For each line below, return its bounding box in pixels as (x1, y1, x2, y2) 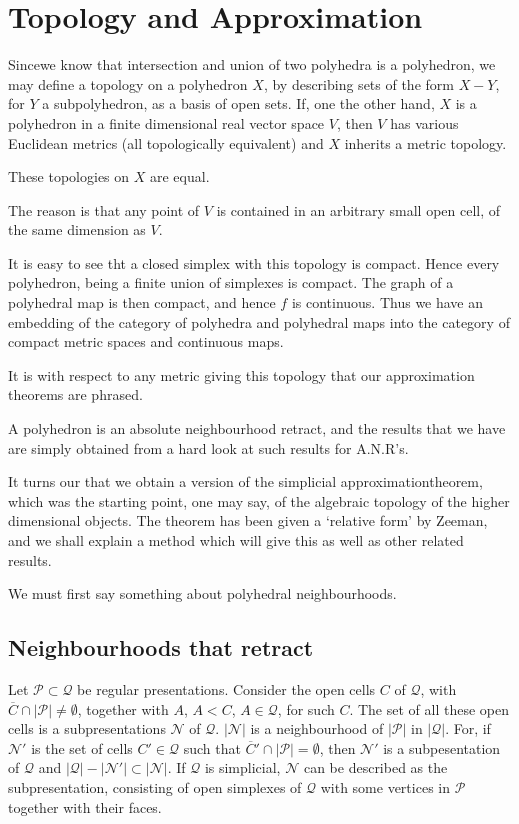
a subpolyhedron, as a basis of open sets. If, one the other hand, (42, 93, 435, 114)
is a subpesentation (383, 737, 501, 758)
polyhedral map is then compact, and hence (8, 292, 276, 313)
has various (390, 112, 459, 133)
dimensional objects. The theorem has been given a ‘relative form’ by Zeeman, (8, 510, 488, 531)
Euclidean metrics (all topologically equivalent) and (8, 132, 324, 153)
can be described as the (303, 757, 448, 778)
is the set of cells (31, 737, 133, 758)
